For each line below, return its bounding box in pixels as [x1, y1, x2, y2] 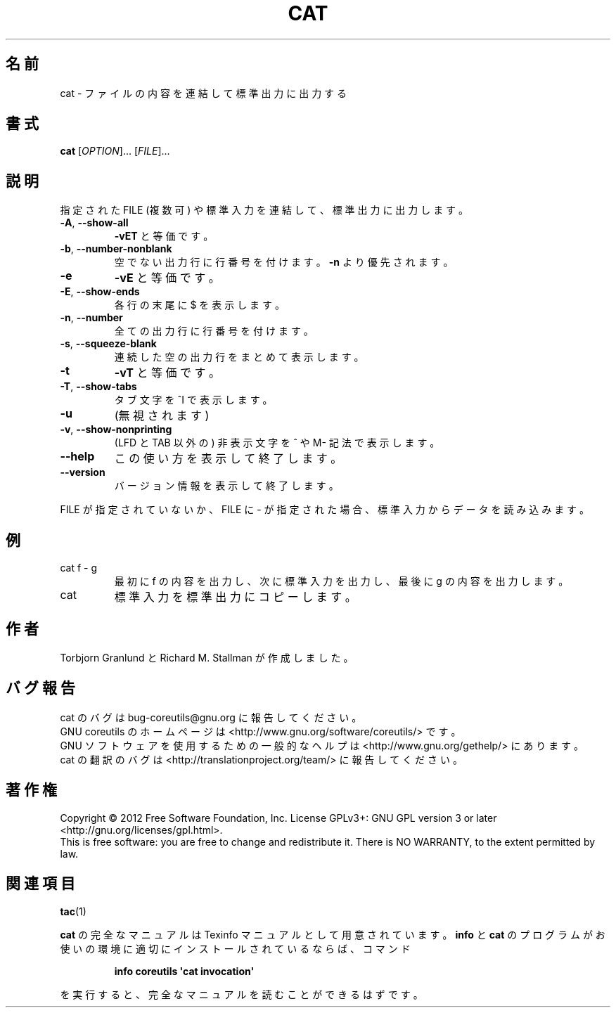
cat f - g [60, 562, 97, 574]
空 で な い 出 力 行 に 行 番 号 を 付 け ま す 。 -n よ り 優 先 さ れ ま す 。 [114, 256, 454, 269]
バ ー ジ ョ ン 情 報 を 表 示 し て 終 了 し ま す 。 [114, 479, 339, 492]
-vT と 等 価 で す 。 [114, 366, 221, 380]
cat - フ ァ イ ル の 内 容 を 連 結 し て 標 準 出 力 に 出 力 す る [60, 86, 347, 99]
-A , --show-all [60, 217, 129, 229]
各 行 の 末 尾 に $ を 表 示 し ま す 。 [114, 299, 285, 311]
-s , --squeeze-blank [60, 337, 157, 350]
